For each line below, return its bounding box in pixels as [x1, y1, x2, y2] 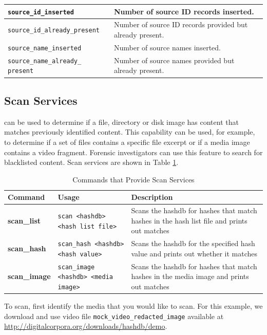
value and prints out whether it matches [131, 248, 258, 258]
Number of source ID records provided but [113, 19, 248, 30]
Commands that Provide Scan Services [72, 174, 195, 184]
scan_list [8, 215, 41, 226]
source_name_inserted [8, 44, 82, 52]
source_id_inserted [8, 8, 74, 16]
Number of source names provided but [113, 54, 235, 65]
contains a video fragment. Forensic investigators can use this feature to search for [4, 146, 263, 157]
